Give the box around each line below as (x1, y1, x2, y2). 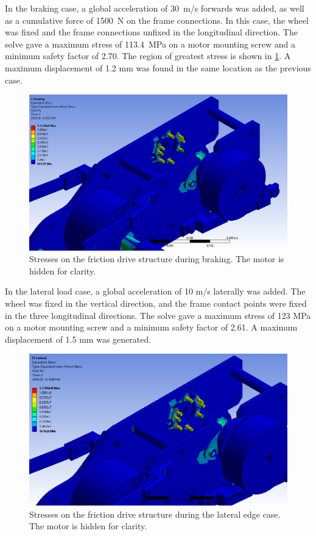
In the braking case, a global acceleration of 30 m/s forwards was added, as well (5, 2, 304, 14)
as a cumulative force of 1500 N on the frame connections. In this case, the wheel (5, 13, 309, 26)
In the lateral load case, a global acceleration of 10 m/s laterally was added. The (5, 285, 306, 298)
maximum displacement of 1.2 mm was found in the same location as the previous (5, 61, 311, 74)
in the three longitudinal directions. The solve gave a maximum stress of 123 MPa (5, 309, 311, 321)
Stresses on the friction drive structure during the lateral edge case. (29, 507, 281, 520)
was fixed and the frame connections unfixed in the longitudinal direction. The (5, 26, 298, 38)
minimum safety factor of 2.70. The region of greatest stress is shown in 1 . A (5, 49, 291, 62)
